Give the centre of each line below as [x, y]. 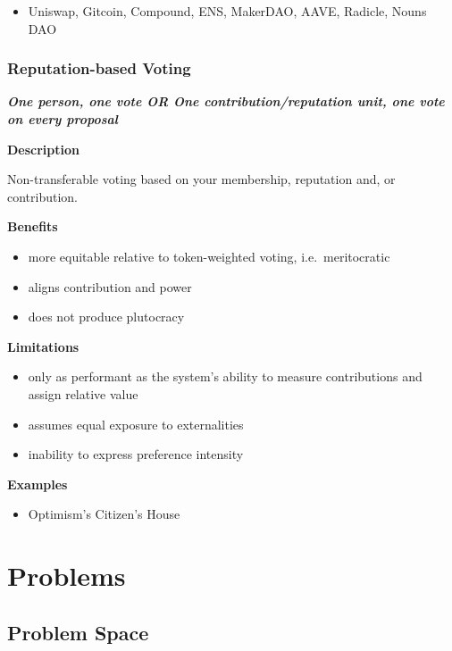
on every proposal [63, 119]
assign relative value [83, 393]
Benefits [33, 226]
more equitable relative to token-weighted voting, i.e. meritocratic [209, 256]
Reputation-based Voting [99, 68]
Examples [38, 484]
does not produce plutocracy [106, 317]
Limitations [43, 346]
